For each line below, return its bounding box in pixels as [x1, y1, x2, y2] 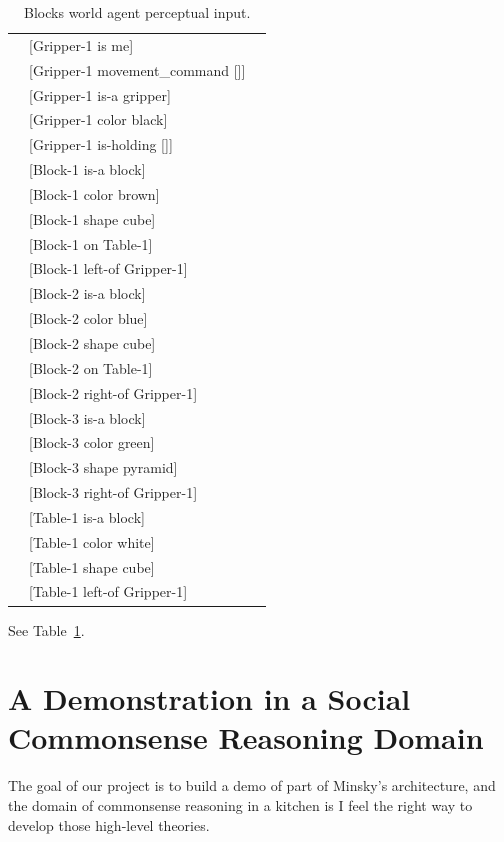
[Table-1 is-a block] [29, 506, 145, 527]
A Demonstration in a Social [8, 678, 411, 719]
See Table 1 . [8, 619, 85, 640]
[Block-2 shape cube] [29, 332, 156, 353]
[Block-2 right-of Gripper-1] [29, 382, 198, 403]
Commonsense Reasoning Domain [8, 717, 484, 758]
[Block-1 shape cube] [29, 208, 156, 229]
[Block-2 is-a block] [29, 283, 146, 304]
